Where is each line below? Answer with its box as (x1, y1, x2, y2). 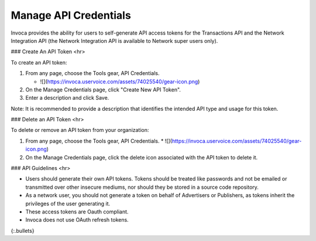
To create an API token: (11, 59, 67, 66)
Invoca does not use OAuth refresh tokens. (25, 216, 129, 223)
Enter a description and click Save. (25, 94, 109, 101)
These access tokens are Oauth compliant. (25, 208, 129, 215)
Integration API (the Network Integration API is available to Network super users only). (11, 37, 218, 44)
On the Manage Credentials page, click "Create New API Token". (25, 86, 181, 93)
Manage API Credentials (11, 9, 131, 22)
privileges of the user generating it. (25, 200, 111, 207)
